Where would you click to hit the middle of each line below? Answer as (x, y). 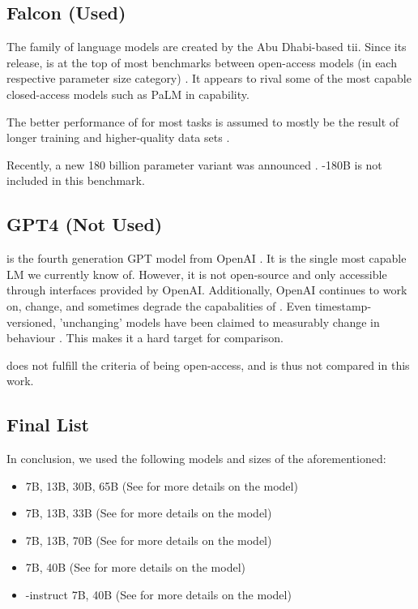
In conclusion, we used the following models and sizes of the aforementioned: (196, 459)
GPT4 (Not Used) (85, 224)
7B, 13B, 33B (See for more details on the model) (149, 513)
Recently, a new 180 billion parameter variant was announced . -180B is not (194, 164)
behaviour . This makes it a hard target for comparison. (145, 338)
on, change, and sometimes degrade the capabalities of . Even (159, 305)
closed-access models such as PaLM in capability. (128, 94)
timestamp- (343, 305)
